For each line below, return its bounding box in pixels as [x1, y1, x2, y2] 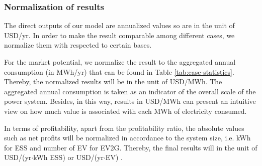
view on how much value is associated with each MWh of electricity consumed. [4, 105, 247, 116]
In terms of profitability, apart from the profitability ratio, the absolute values [4, 122, 244, 133]
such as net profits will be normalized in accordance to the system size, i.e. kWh [4, 132, 251, 143]
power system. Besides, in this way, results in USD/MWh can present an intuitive [4, 96, 256, 106]
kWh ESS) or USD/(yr [33, 152, 104, 162]
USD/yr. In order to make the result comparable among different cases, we [4, 30, 235, 40]
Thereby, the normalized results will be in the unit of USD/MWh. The [4, 76, 222, 87]
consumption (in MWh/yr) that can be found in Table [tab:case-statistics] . [4, 66, 234, 77]
